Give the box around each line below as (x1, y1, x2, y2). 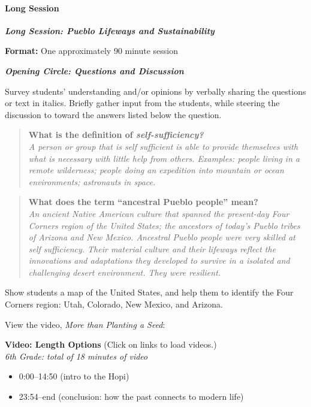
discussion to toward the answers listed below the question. (5, 108, 222, 120)
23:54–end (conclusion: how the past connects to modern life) (19, 390, 244, 403)
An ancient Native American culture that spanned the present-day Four (28, 207, 289, 219)
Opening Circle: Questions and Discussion (5, 64, 184, 77)
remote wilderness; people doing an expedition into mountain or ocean (28, 164, 284, 176)
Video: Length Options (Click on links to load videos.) (5, 338, 217, 351)
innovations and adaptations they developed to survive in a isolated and (28, 254, 290, 267)
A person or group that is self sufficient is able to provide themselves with (28, 140, 298, 152)
